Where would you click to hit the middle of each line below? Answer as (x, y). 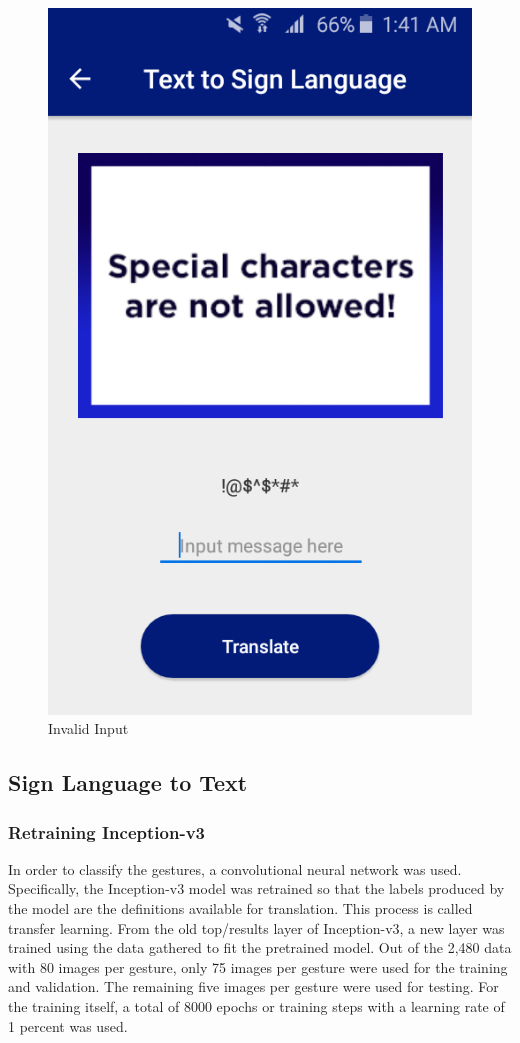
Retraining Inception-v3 (106, 831)
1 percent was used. (68, 1025)
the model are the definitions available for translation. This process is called (240, 908)
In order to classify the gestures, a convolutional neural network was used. (235, 868)
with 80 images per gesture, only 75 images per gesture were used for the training (258, 966)
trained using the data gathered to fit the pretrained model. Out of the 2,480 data (260, 947)
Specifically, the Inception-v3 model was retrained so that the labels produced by (256, 888)
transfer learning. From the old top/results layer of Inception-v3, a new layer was (256, 927)
